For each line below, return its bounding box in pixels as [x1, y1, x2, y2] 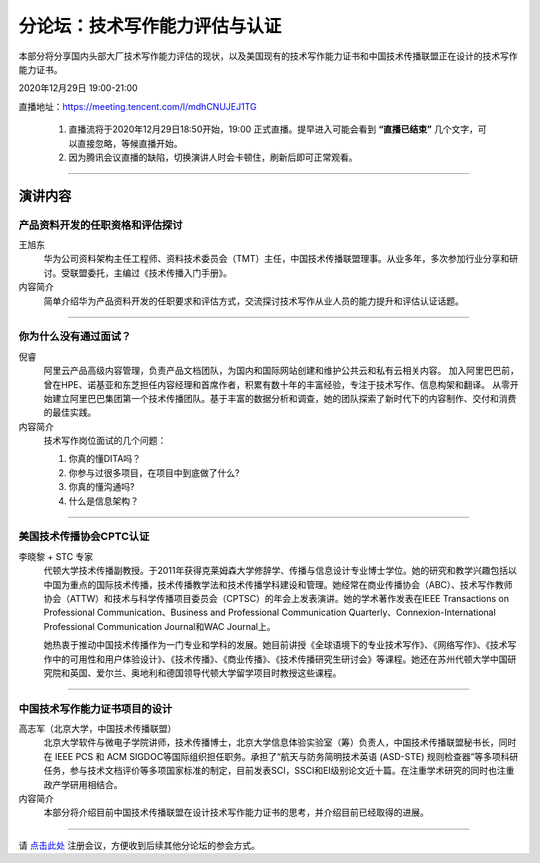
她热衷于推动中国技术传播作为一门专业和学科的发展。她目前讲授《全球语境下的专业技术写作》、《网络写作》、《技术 [43, 639, 508, 651]
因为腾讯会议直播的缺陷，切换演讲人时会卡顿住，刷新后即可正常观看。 [68, 151, 358, 163]
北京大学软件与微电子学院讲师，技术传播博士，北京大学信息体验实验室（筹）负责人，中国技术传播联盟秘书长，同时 [43, 736, 517, 749]
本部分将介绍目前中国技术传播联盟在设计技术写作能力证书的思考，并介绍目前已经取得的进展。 [43, 806, 429, 819]
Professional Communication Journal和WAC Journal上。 [43, 620, 276, 632]
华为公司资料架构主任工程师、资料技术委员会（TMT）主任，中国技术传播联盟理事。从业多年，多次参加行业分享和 [43, 253, 510, 265]
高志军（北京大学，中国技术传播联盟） [18, 723, 177, 735]
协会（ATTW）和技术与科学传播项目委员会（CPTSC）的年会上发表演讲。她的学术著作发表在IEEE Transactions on [43, 592, 510, 604]
